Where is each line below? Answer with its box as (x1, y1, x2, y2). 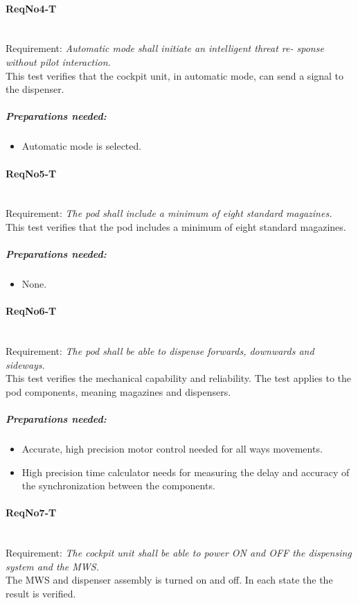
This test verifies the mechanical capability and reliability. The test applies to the (6, 371, 351, 385)
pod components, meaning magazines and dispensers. (6, 384, 231, 399)
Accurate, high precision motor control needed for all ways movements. (21, 441, 323, 455)
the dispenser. (6, 82, 64, 96)
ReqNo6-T (6, 304, 57, 318)
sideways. (6, 357, 45, 372)
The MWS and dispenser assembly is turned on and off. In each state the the (6, 573, 333, 587)
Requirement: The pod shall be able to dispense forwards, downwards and (6, 344, 314, 358)
